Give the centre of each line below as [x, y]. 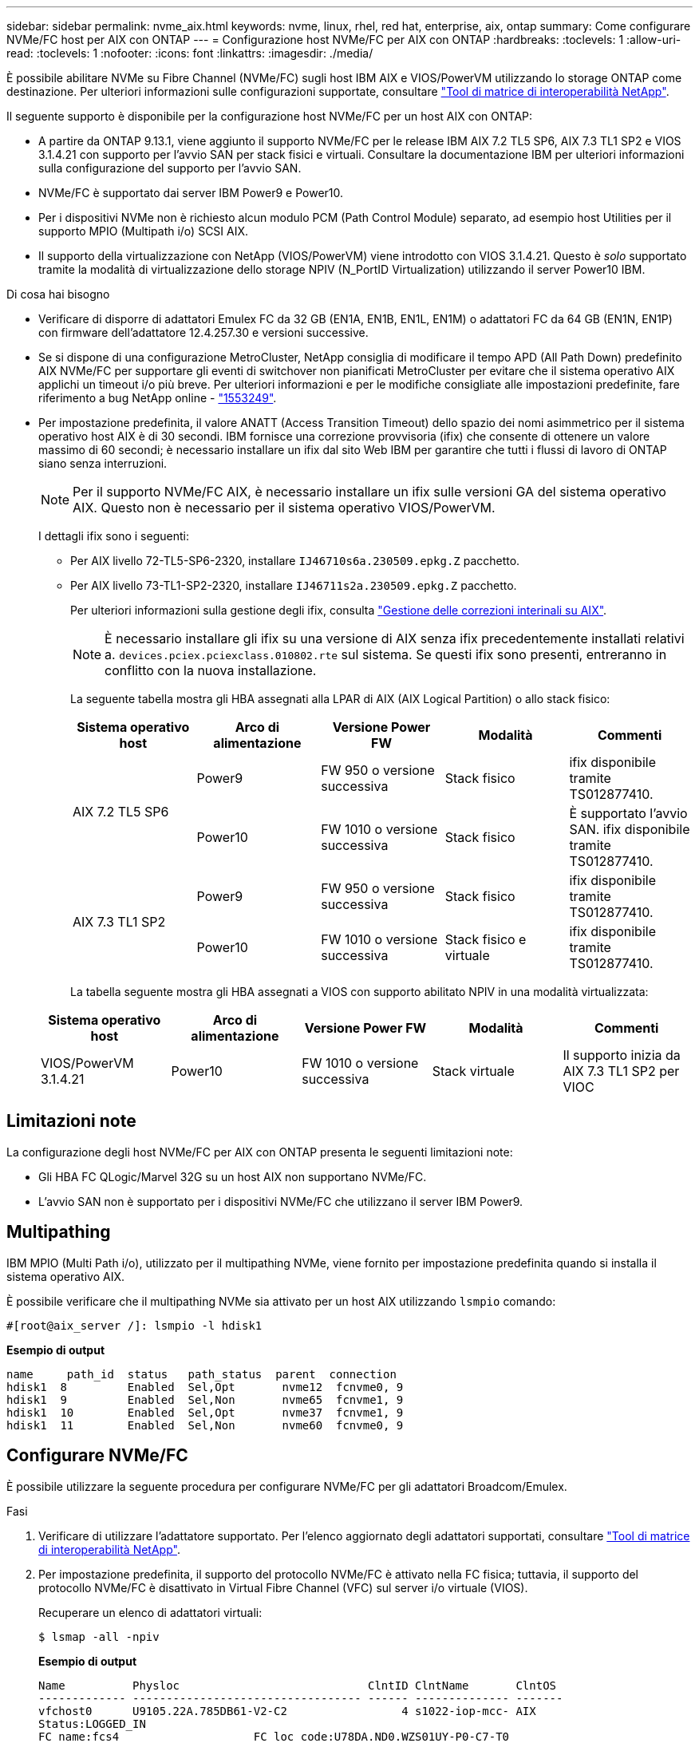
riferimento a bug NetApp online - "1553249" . [158, 398]
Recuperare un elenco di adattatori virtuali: [150, 1612]
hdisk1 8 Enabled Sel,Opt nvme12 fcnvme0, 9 [205, 1387]
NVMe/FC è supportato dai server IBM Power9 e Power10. [191, 193]
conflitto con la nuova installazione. [211, 670]
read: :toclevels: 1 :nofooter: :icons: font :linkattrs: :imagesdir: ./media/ [190, 53]
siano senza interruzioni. [103, 463]
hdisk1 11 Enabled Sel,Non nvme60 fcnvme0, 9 [205, 1425]
